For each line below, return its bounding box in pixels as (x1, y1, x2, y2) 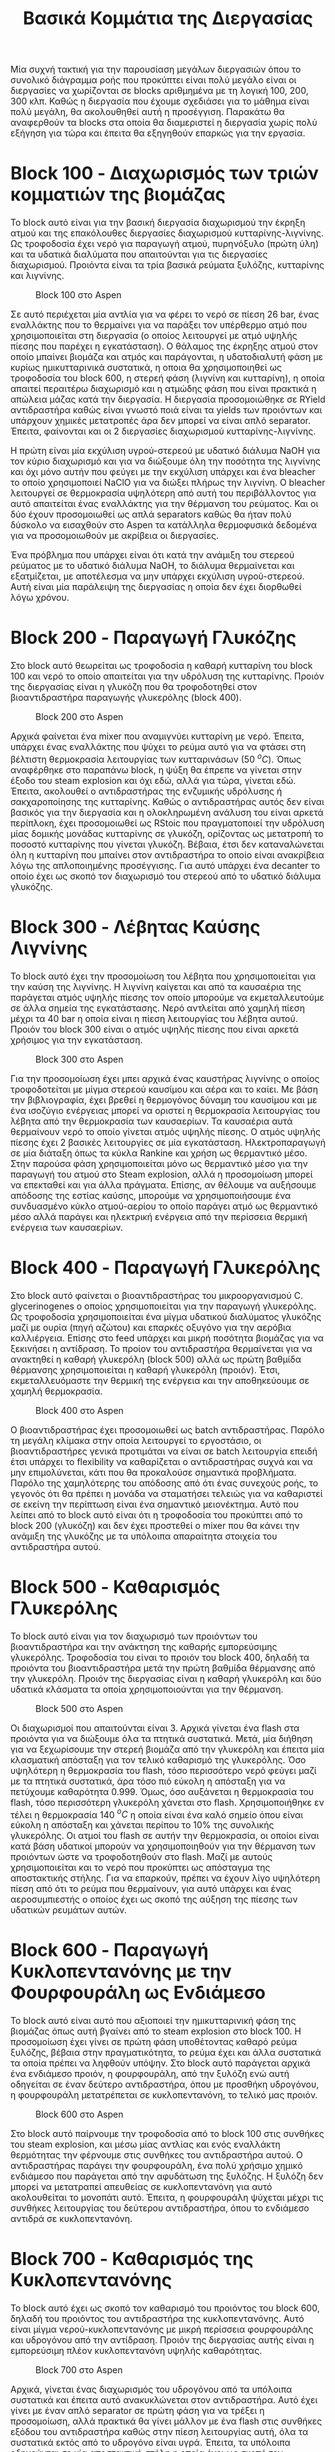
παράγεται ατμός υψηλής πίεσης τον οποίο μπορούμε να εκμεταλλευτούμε (10, 991, 325, 1003)
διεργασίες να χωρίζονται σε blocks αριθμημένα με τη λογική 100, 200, (10, 85, 309, 97)
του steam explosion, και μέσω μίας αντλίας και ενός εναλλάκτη (10, 2138, 281, 2151)
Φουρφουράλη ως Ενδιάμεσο (10, 1982, 267, 2004)
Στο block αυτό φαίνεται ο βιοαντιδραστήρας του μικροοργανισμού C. (10, 1289, 303, 1301)
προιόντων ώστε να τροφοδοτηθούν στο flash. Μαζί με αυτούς (10, 1851, 273, 1863)
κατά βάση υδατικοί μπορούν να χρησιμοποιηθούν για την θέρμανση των (10, 1840, 317, 1852)
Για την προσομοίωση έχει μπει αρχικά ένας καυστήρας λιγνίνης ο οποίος (10, 1072, 320, 1084)
